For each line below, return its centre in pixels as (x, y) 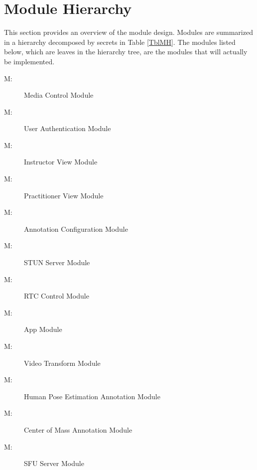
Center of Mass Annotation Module (78, 429)
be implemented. (29, 61)
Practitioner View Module (64, 195)
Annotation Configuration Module (76, 229)
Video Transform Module (62, 363)
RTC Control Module (57, 296)
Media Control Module (59, 95)
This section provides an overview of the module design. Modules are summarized (128, 32)
